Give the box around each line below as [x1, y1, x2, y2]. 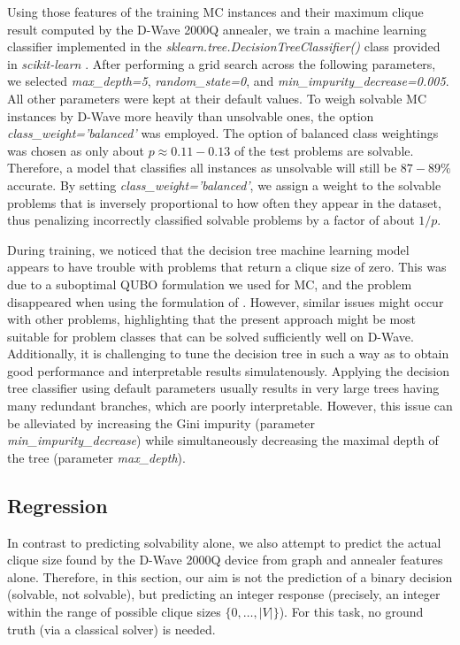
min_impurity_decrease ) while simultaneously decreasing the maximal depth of [7, 431, 439, 449]
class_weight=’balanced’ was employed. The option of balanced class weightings [7, 124, 439, 142]
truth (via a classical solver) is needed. [7, 619, 216, 638]
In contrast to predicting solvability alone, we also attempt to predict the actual [7, 533, 441, 551]
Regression [7, 491, 108, 518]
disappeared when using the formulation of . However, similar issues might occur [7, 292, 444, 311]
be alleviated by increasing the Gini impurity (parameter [7, 413, 316, 432]
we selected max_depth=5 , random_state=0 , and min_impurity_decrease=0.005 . [7, 72, 449, 90]
